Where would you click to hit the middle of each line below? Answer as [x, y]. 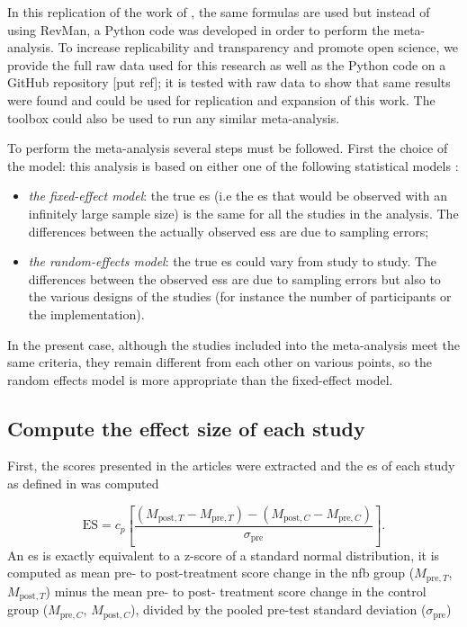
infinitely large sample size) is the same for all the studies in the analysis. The [243, 213]
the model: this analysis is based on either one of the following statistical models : [233, 165]
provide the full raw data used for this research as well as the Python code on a [227, 64]
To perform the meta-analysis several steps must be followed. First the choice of [228, 148]
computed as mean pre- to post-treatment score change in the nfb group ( [211, 573]
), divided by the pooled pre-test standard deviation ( [278, 609]
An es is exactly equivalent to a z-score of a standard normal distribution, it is [224, 555]
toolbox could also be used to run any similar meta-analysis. [174, 117]
